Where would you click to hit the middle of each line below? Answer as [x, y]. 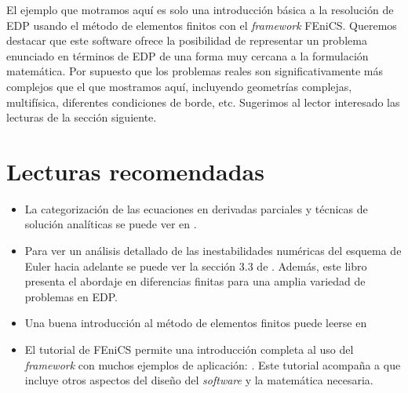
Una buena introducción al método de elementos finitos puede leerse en [196, 323]
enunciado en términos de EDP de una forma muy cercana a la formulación [188, 55]
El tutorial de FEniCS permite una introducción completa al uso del [189, 349]
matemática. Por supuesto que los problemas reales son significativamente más [195, 71]
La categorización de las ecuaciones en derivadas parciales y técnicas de [196, 208]
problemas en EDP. [71, 296]
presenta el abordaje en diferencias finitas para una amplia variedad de [195, 281]
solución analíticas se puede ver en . [111, 224]
